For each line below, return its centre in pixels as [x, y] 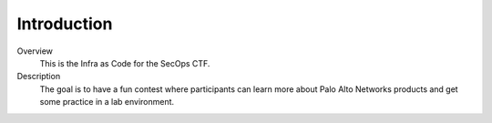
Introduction [65, 24]
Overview [35, 51]
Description [39, 77]
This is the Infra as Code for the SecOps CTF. [125, 63]
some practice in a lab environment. [107, 102]
